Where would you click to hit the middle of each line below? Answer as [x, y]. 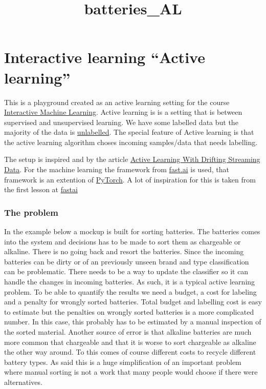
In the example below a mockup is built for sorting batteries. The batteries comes [132, 231]
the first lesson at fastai [41, 189]
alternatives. [23, 382]
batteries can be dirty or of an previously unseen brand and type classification [127, 261]
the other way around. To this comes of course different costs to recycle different [130, 352]
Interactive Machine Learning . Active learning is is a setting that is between [123, 112]
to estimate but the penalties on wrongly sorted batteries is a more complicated [129, 311]
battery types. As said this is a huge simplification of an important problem [123, 362]
